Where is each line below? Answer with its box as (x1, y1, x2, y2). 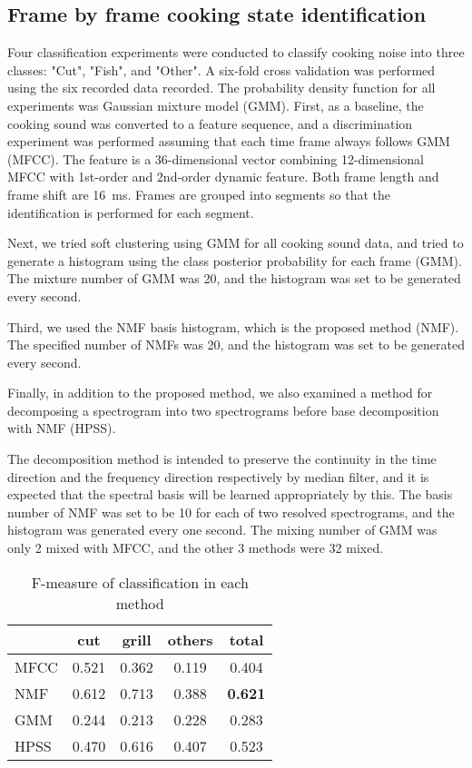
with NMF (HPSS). (7, 418, 116, 438)
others (167, 628, 213, 650)
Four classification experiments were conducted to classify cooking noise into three (7, 43, 465, 62)
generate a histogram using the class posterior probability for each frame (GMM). (7, 251, 462, 270)
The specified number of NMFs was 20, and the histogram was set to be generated (7, 335, 465, 354)
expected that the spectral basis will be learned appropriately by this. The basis (7, 485, 453, 504)
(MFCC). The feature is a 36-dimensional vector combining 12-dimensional (7, 149, 424, 168)
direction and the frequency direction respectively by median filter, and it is (7, 467, 429, 486)
